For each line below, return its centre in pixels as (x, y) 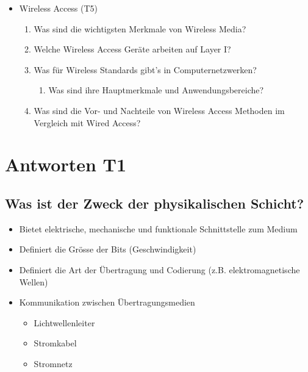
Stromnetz (53, 363)
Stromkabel (55, 343)
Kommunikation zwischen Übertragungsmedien (107, 302)
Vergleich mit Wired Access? (87, 122)
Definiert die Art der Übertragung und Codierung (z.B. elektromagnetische (159, 269)
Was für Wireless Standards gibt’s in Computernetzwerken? (145, 69)
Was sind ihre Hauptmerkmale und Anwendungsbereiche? (156, 90)
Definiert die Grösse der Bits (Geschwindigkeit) (108, 249)
